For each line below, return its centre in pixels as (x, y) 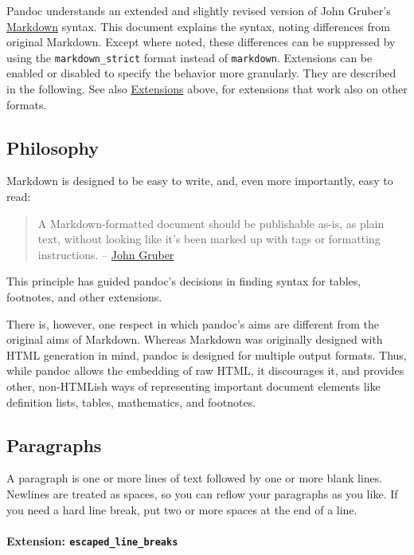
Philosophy (53, 147)
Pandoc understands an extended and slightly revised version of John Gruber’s (199, 10)
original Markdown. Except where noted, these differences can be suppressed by (201, 42)
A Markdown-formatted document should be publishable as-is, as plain (211, 223)
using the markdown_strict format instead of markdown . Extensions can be (189, 57)
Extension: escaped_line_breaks (92, 540)
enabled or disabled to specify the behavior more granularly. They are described (201, 73)
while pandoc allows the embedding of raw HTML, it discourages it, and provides (205, 370)
